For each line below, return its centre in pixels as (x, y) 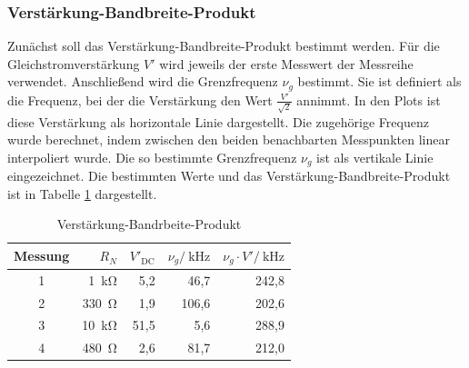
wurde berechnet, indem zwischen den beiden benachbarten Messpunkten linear (229, 139)
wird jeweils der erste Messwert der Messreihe (286, 63)
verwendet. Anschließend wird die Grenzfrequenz (143, 81)
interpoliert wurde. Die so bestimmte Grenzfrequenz (152, 157)
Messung (42, 256)
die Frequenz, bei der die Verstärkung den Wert (140, 99)
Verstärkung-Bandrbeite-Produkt (149, 224)
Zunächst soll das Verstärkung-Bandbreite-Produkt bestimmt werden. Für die (224, 46)
